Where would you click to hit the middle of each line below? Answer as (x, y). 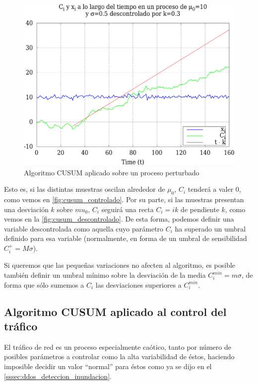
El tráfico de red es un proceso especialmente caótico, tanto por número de (118, 346)
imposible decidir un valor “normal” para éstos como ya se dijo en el (108, 366)
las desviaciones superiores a (138, 284)
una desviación (26, 209)
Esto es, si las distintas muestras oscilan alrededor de (85, 189)
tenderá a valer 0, (214, 189)
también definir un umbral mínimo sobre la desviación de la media (105, 275)
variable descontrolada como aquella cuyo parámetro (84, 228)
